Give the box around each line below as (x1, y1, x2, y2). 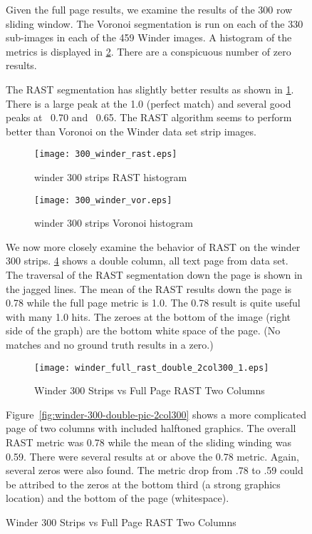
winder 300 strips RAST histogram (34, 170, 187, 184)
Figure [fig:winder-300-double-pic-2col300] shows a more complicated (6, 406, 307, 421)
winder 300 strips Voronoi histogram (34, 215, 193, 230)
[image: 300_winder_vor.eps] (34, 195, 172, 205)
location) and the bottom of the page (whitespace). (6, 491, 229, 505)
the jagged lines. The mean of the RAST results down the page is (6, 281, 292, 296)
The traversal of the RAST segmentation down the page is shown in (6, 267, 303, 282)
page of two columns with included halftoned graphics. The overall (6, 421, 296, 436)
